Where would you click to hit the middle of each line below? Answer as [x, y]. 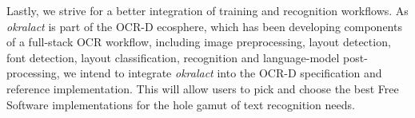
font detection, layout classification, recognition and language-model [173, 57]
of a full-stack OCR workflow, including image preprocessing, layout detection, [199, 42]
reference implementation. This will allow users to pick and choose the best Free [203, 88]
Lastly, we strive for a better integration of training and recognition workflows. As [207, 10]
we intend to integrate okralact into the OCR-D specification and [223, 73]
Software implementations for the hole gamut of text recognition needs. [181, 104]
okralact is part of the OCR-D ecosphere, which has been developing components [204, 26]
